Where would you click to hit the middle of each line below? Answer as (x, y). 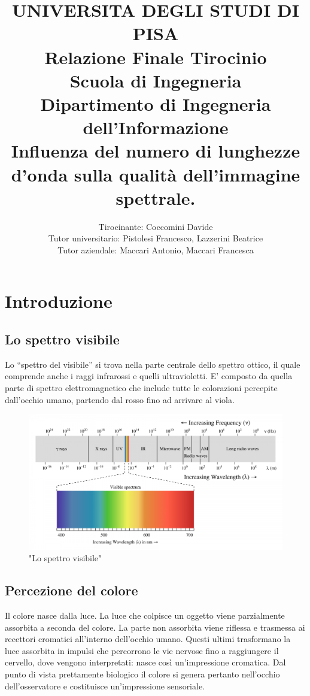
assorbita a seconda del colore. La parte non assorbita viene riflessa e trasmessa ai (155, 627)
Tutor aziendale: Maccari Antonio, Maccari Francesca (156, 249)
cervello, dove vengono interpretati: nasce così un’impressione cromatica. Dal (145, 662)
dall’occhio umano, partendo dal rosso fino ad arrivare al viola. (120, 399)
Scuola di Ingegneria (156, 80)
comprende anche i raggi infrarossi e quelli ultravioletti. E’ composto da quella (149, 376)
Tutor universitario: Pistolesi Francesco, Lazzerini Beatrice (156, 238)
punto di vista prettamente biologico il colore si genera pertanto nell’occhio (142, 674)
